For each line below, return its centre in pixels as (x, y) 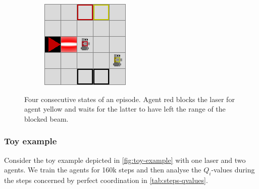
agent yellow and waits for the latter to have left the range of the (125, 109)
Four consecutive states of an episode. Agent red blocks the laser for (129, 99)
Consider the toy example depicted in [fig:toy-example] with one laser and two (125, 160)
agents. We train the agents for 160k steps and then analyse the (103, 170)
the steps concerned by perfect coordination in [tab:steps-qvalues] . (106, 180)
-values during (233, 170)
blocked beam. (46, 118)
